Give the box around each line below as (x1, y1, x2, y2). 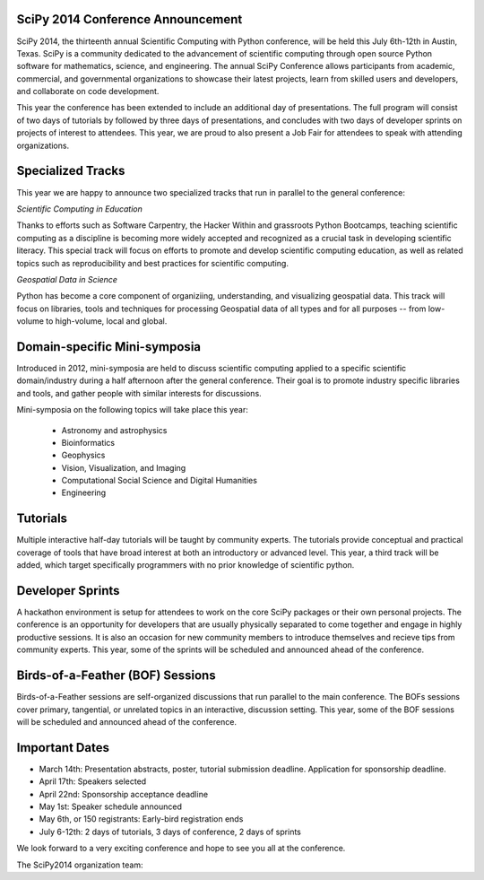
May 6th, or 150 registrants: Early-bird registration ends (39, 814, 244, 824)
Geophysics (61, 449, 106, 461)
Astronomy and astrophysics (61, 424, 168, 435)
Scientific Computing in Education (16, 203, 143, 214)
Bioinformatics (61, 437, 116, 448)
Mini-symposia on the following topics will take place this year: (16, 405, 248, 415)
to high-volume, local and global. (46, 316, 168, 327)
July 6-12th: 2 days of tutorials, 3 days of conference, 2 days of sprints (39, 826, 302, 837)
